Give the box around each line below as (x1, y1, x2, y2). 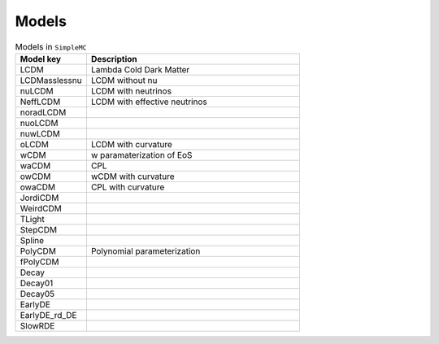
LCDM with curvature (90, 138, 172, 150)
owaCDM (20, 181, 56, 193)
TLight (20, 213, 45, 224)
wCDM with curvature (90, 171, 175, 182)
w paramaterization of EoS (90, 149, 193, 160)
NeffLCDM (20, 96, 61, 107)
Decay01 (20, 277, 54, 289)
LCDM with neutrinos (90, 85, 172, 97)
